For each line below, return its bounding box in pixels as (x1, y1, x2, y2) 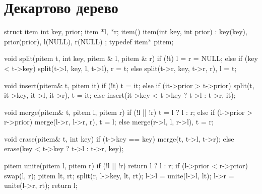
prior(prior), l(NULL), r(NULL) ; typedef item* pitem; (4, 36, 174, 46)
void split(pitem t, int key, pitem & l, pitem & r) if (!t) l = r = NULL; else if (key (4, 53, 258, 63)
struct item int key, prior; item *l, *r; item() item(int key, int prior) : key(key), (4, 26, 247, 37)
